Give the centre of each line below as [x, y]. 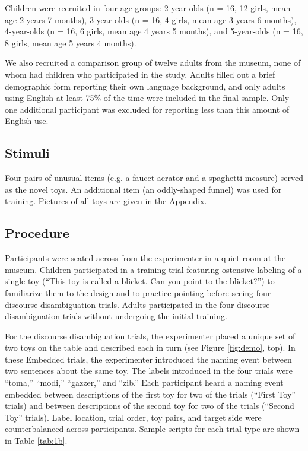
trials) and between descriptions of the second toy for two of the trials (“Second [150, 406]
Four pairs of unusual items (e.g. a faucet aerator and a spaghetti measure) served [154, 178]
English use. [27, 121]
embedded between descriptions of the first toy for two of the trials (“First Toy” [150, 394]
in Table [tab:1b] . [36, 441]
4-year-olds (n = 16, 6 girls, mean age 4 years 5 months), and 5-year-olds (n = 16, [154, 31]
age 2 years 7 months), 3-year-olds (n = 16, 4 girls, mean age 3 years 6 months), [151, 19]
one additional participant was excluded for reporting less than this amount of [147, 109]
